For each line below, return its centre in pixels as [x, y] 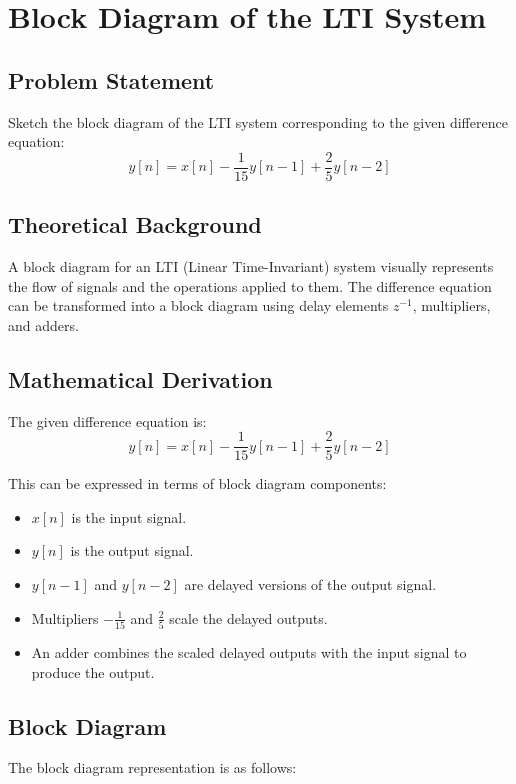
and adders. [43, 324]
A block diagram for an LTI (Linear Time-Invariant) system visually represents [251, 266]
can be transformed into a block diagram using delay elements [198, 305]
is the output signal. [132, 550]
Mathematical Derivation [140, 378]
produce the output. [93, 671]
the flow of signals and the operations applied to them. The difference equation [250, 285]
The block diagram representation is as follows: [152, 767]
